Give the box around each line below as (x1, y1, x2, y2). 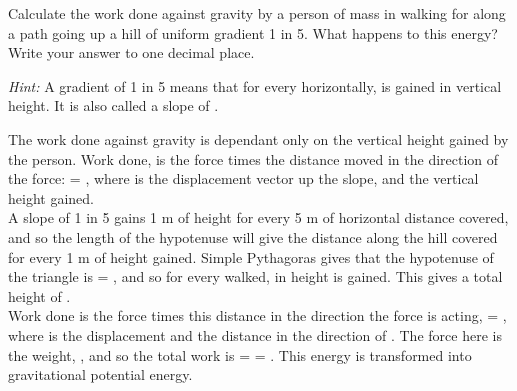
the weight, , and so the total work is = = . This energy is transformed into (8, 344, 472, 365)
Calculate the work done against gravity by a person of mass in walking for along (8, 3, 506, 23)
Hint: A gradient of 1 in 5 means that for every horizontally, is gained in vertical (8, 75, 502, 96)
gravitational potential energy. (8, 364, 193, 385)
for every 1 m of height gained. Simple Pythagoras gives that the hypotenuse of (8, 246, 494, 267)
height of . (8, 285, 71, 306)
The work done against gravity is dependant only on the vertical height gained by (8, 128, 509, 149)
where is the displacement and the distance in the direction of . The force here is (8, 324, 502, 345)
